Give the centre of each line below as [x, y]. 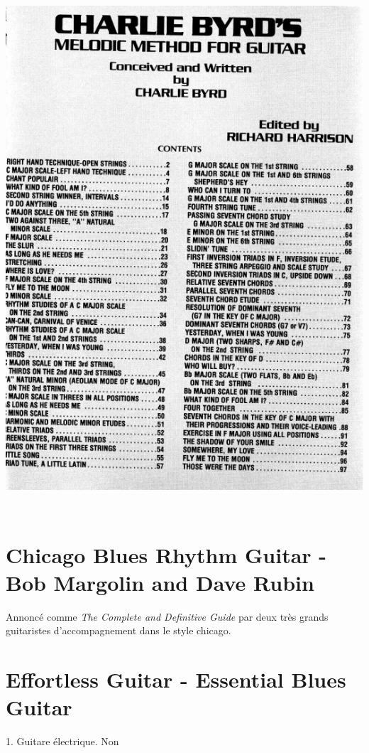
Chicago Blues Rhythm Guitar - [166, 554]
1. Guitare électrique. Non [62, 741]
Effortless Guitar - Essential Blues [176, 679]
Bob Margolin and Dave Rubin [160, 582]
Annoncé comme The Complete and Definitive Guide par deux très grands [167, 616]
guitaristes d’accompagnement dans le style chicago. [119, 630]
